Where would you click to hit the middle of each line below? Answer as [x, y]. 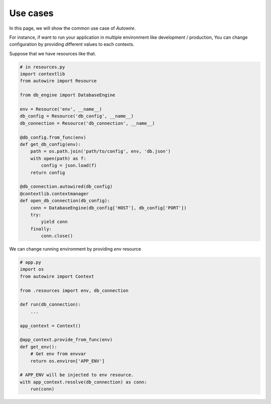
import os [32, 269]
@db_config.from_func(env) [53, 137]
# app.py [31, 262]
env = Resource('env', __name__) [61, 109]
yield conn [54, 222]
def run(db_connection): [50, 305]
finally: [41, 229]
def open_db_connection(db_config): [65, 201]
